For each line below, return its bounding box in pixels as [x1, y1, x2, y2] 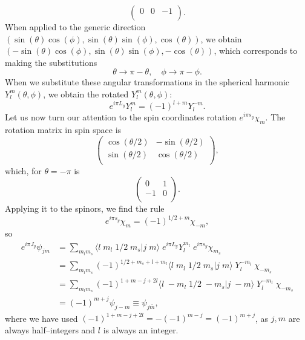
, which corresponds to [214, 44, 298, 57]
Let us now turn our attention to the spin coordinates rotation [5, 111, 237, 123]
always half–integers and [5, 323, 96, 336]
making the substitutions [5, 56, 97, 68]
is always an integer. [103, 323, 179, 336]
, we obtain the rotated [43, 87, 129, 100]
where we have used [5, 312, 78, 324]
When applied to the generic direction [5, 21, 146, 33]
